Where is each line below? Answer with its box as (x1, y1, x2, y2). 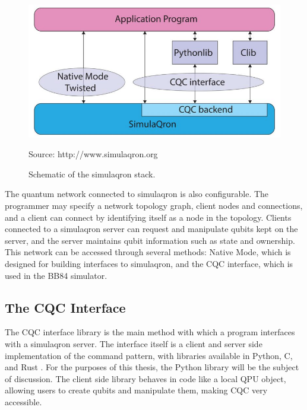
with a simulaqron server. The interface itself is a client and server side (5, 337, 262, 349)
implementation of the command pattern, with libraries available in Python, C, (5, 349, 293, 361)
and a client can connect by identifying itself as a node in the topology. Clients (5, 211, 292, 223)
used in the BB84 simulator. (5, 269, 107, 281)
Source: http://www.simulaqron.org (29, 148, 158, 160)
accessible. (5, 395, 42, 408)
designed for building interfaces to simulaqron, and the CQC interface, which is (5, 257, 293, 269)
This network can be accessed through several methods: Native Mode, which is (5, 246, 291, 258)
